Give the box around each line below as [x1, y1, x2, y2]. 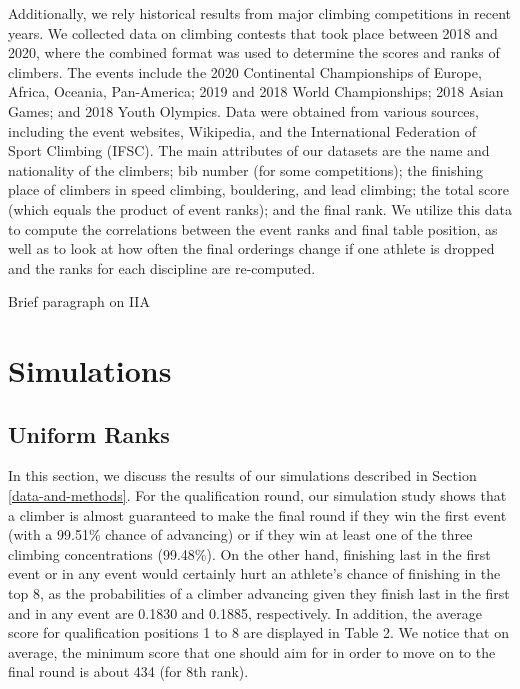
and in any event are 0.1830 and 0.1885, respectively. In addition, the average [8, 602, 482, 623]
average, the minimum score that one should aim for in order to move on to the [8, 641, 496, 662]
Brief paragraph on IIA [8, 291, 150, 312]
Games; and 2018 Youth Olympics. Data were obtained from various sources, [8, 100, 479, 121]
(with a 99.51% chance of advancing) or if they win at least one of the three [8, 524, 473, 545]
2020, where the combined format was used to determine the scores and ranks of [8, 42, 500, 63]
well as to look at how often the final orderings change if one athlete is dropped [8, 238, 495, 259]
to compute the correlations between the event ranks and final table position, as [8, 218, 498, 239]
